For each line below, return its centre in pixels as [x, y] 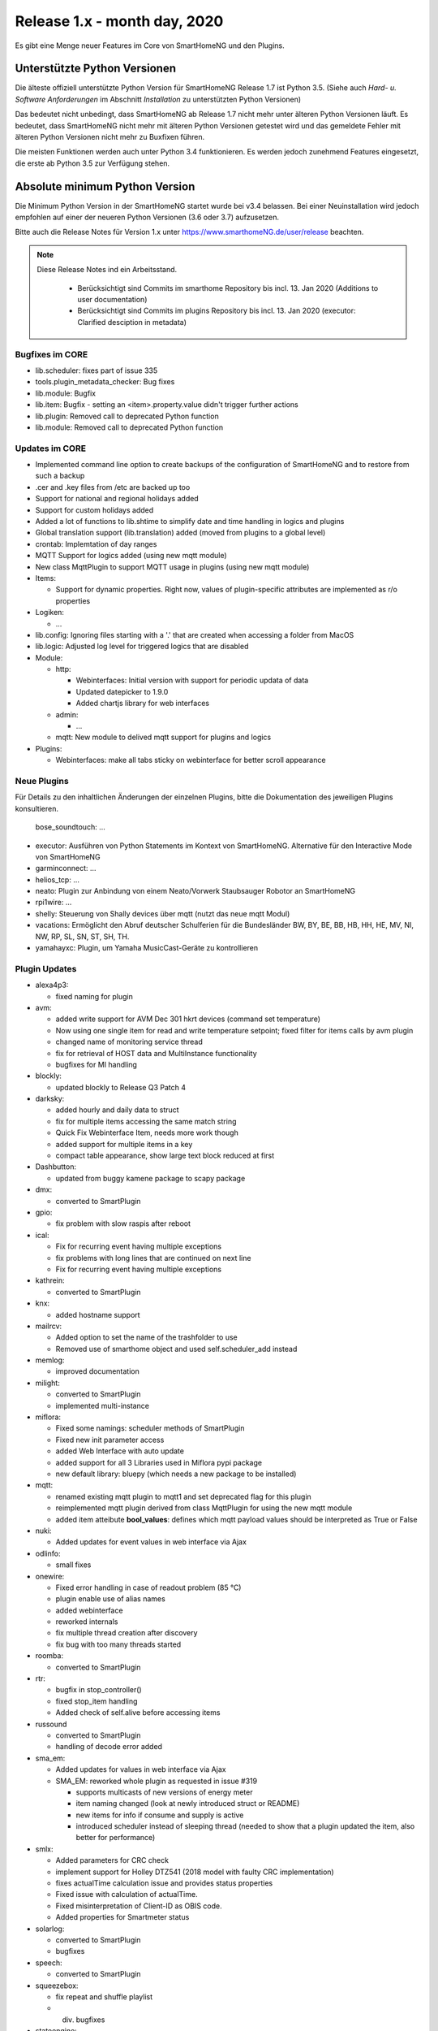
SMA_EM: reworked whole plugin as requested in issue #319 [157, 1781]
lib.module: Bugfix [66, 393]
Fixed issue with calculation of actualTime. [127, 1895]
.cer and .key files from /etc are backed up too [113, 487]
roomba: [49, 1656]
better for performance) [116, 1838]
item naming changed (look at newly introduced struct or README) [188, 1804]
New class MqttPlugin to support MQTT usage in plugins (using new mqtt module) [172, 567]
